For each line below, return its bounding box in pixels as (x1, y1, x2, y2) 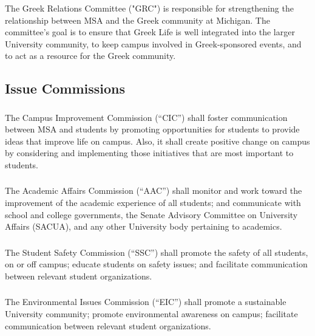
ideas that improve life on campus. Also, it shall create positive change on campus (5, 134, 310, 147)
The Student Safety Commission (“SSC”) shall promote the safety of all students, (5, 245, 308, 258)
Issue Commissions (5, 79, 126, 98)
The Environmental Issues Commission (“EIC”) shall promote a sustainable (5, 295, 286, 308)
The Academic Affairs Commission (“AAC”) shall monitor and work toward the (5, 184, 302, 197)
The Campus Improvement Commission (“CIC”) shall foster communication (5, 111, 288, 123)
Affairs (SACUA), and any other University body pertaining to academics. (5, 220, 282, 233)
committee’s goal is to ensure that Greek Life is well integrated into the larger (5, 26, 295, 38)
